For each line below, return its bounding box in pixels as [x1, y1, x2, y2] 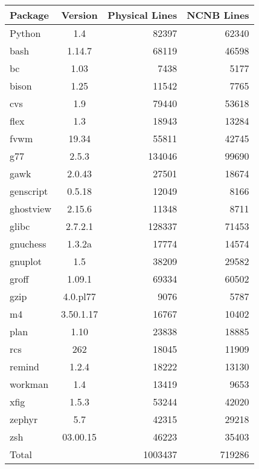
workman [10, 377, 49, 391]
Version [61, 8, 98, 22]
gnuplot [10, 254, 42, 268]
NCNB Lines [187, 8, 249, 22]
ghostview [10, 202, 51, 215]
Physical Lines [107, 8, 177, 22]
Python [10, 26, 41, 40]
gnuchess [10, 237, 46, 251]
